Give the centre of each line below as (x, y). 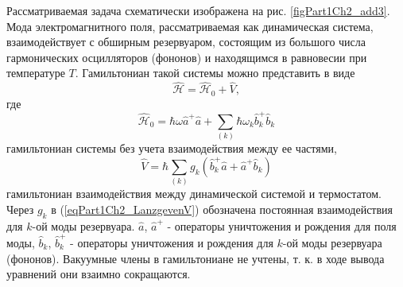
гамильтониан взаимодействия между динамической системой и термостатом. (194, 194)
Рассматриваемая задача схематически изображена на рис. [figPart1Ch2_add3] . (198, 10)
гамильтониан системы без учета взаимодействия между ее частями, (172, 148)
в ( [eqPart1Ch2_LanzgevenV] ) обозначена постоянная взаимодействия (222, 209)
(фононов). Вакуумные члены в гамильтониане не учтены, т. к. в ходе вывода (196, 258)
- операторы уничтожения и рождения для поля (282, 225)
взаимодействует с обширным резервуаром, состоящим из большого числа (186, 42)
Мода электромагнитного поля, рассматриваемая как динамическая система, (190, 26)
